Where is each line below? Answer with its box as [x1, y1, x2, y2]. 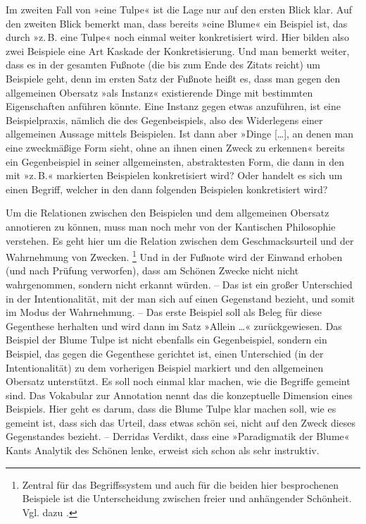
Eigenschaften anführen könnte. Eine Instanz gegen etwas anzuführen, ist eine [6, 99, 341, 114]
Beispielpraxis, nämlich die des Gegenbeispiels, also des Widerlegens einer [6, 112, 323, 127]
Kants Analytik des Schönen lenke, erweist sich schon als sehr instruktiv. [6, 443, 320, 458]
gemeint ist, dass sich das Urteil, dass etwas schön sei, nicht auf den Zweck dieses [6, 415, 356, 429]
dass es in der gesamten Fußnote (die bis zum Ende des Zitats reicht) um [6, 57, 321, 72]
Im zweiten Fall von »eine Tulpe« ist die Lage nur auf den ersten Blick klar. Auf [6, 2, 353, 16]
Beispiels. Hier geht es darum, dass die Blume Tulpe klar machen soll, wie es [6, 401, 336, 416]
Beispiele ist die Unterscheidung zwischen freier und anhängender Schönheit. [22, 491, 352, 506]
